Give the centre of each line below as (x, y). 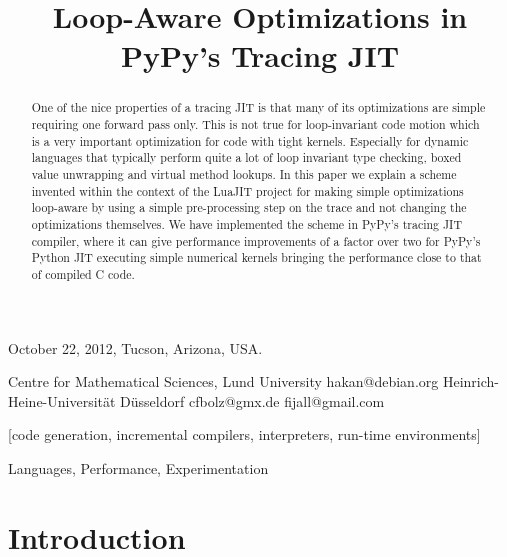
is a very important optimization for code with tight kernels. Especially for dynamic (250, 140)
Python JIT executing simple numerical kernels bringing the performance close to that (256, 257)
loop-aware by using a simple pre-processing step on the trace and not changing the (249, 207)
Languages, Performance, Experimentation (138, 467)
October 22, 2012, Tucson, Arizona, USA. (135, 347)
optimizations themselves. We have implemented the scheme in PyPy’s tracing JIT (246, 223)
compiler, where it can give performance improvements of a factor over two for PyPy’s (256, 240)
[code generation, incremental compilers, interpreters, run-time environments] (244, 434)
